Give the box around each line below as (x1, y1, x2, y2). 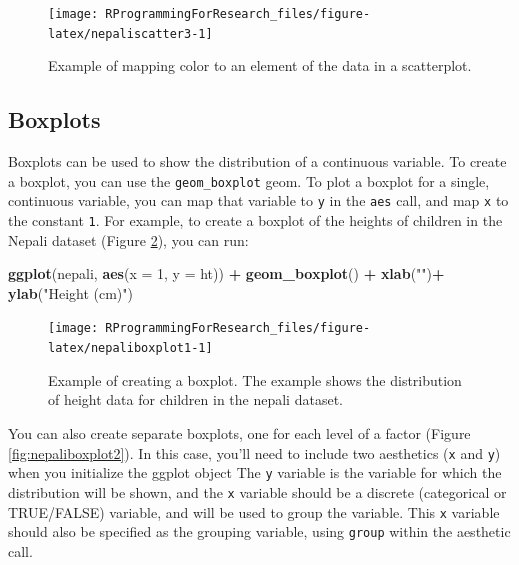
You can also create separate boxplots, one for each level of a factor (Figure (8, 422, 471, 443)
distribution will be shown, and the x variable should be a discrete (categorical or (8, 481, 507, 502)
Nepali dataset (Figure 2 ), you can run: (8, 229, 249, 250)
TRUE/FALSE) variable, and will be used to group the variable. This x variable (8, 501, 500, 522)
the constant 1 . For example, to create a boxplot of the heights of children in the (8, 210, 503, 231)
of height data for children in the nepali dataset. (48, 389, 343, 410)
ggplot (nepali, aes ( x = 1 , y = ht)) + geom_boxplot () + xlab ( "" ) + (8, 263, 445, 284)
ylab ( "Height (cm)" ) (8, 282, 134, 303)
